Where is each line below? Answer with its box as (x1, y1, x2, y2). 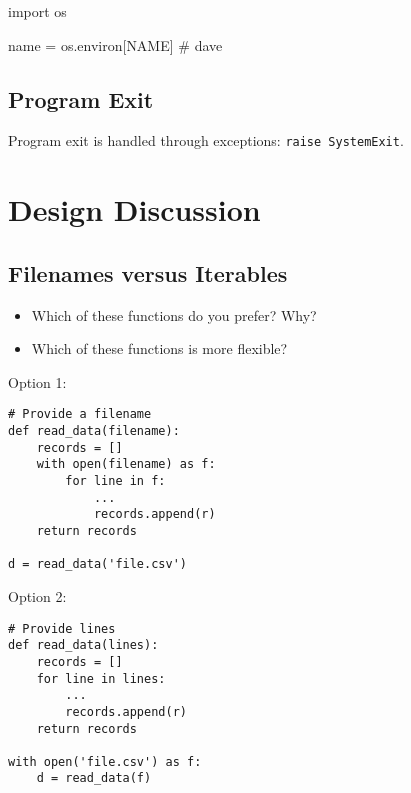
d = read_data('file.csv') (8, 557, 187, 572)
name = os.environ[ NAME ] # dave (8, 34, 223, 55)
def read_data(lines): (8, 638, 159, 653)
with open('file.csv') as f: (8, 754, 202, 769)
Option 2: (8, 585, 67, 606)
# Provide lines (8, 621, 116, 636)
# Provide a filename (8, 407, 152, 422)
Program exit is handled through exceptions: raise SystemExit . (8, 130, 404, 151)
